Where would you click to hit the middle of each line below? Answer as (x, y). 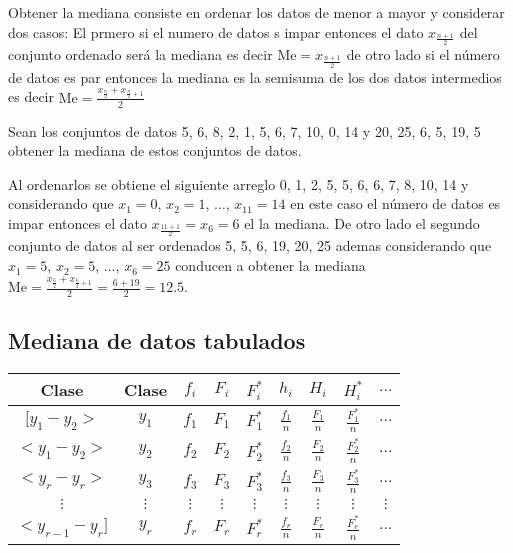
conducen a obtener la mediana (270, 265)
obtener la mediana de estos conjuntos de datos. (155, 150)
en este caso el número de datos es (395, 203)
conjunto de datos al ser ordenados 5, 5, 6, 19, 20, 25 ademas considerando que (250, 245)
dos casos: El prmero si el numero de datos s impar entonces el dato (216, 31)
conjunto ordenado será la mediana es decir (140, 54)
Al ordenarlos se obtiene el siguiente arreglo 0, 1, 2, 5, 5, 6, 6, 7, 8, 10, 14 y (238, 183)
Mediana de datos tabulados (157, 340)
